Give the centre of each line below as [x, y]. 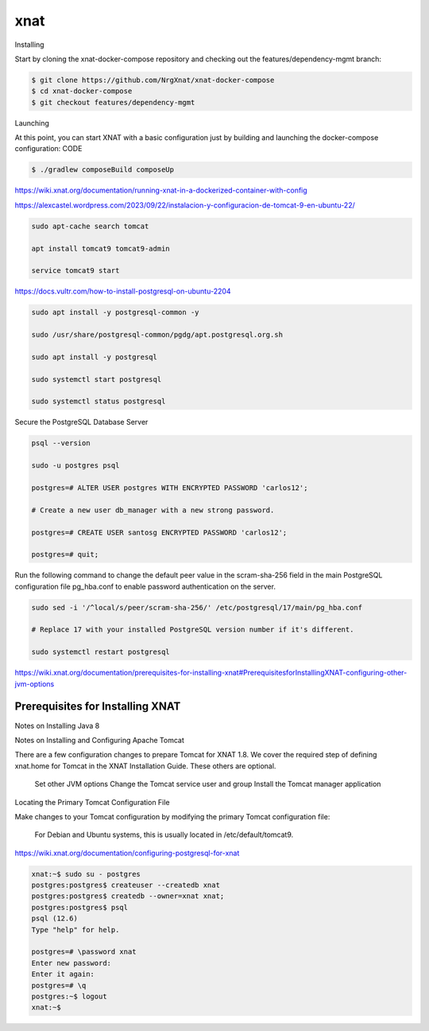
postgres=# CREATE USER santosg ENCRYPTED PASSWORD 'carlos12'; [159, 532]
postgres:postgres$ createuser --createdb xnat [126, 885]
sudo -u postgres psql [75, 466]
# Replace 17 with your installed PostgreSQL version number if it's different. [193, 630]
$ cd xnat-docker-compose [82, 91]
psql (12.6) [55, 918]
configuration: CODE [48, 149]
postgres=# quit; [65, 554]
